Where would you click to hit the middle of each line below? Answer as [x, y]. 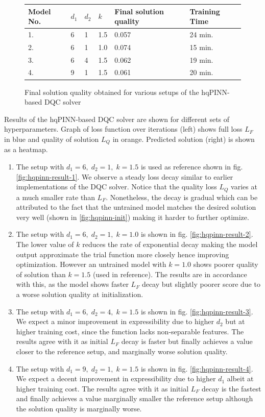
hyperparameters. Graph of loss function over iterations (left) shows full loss [123, 129]
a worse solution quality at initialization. [80, 294]
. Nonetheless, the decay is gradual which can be [182, 197]
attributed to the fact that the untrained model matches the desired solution [136, 207]
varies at [244, 187]
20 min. [201, 72]
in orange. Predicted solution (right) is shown [184, 139]
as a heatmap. [26, 149]
